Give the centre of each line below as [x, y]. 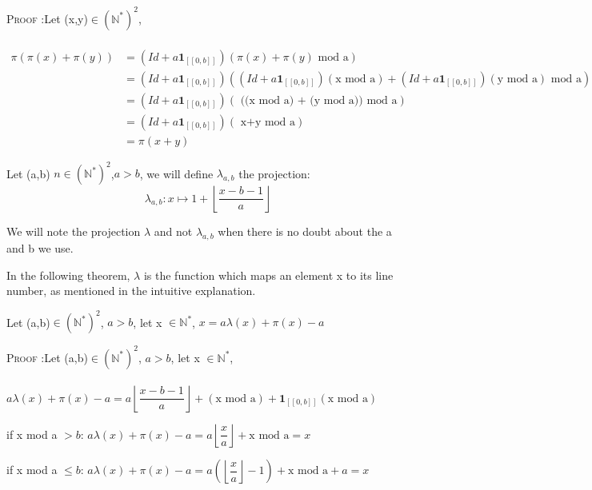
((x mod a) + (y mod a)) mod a [319, 100]
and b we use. [40, 247]
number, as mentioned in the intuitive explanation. [131, 291]
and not [173, 231]
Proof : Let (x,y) [47, 18]
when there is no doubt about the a [305, 231]
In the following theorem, [68, 275]
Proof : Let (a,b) [47, 357]
